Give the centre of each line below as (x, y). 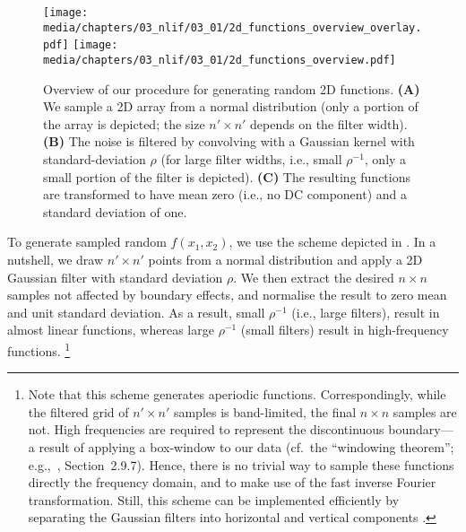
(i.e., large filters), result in (366, 312)
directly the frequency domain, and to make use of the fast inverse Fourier (232, 482)
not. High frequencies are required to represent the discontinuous (206, 429)
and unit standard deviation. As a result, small (136, 312)
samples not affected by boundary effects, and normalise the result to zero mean (227, 295)
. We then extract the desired (314, 277)
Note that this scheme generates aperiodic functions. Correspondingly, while (237, 394)
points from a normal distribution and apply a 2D (285, 259)
